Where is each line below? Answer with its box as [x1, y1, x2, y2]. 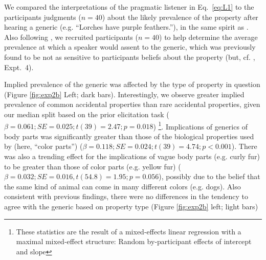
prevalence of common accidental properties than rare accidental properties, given [4, 99, 260, 110]
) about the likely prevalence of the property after [102, 11, 258, 22]
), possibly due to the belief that [159, 171, 260, 182]
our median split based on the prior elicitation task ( [4, 109, 169, 119]
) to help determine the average [159, 31, 258, 42]
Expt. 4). [4, 61, 34, 72]
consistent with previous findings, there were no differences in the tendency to [4, 191, 248, 202]
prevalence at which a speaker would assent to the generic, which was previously [4, 41, 256, 52]
